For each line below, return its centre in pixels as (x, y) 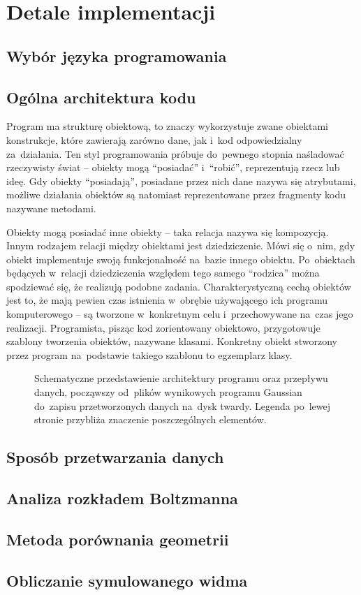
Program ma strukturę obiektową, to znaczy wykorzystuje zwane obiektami (167, 126)
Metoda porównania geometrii (118, 539)
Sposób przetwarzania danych (115, 457)
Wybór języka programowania (117, 56)
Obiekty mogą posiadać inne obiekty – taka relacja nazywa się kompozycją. (168, 232)
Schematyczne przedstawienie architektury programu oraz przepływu (181, 378)
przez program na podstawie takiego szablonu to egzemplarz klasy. (149, 354)
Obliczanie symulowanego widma (127, 580)
